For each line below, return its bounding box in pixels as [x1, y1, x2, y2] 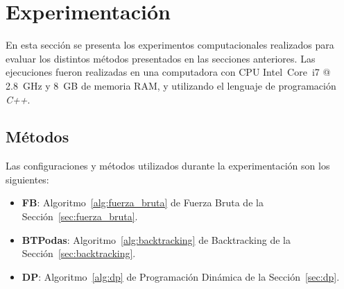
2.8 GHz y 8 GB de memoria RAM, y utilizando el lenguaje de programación [6, 78, 336, 92]
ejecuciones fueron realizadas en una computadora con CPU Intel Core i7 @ [6, 65, 331, 79]
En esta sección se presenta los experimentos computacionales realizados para [6, 38, 334, 52]
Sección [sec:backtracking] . [21, 246, 136, 261]
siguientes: [6, 172, 49, 186]
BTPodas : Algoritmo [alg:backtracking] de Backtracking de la [21, 232, 291, 247]
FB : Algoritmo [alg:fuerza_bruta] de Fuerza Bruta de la [21, 195, 264, 210]
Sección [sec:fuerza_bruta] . [21, 209, 138, 224]
